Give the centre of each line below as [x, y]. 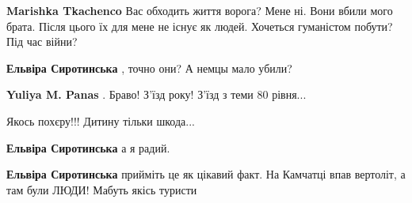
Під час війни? [42, 41]
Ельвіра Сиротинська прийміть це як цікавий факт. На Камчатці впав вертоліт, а [206, 174]
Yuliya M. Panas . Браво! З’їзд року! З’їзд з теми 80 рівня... [156, 94]
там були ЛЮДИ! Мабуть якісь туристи [102, 189]
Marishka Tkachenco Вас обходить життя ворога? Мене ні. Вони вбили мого [200, 10]
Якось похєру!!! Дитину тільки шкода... [101, 120]
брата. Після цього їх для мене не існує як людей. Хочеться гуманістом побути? [200, 26]
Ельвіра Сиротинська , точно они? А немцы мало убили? [149, 68]
